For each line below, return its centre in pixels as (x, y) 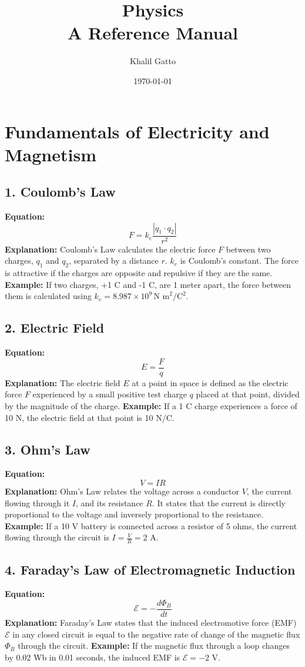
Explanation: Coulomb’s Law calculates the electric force (110, 249)
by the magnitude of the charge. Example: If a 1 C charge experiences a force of (151, 405)
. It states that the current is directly (219, 502)
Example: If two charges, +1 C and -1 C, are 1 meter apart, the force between (148, 284)
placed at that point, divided (248, 394)
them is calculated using (48, 296)
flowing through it (37, 502)
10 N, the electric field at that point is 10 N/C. (90, 417)
